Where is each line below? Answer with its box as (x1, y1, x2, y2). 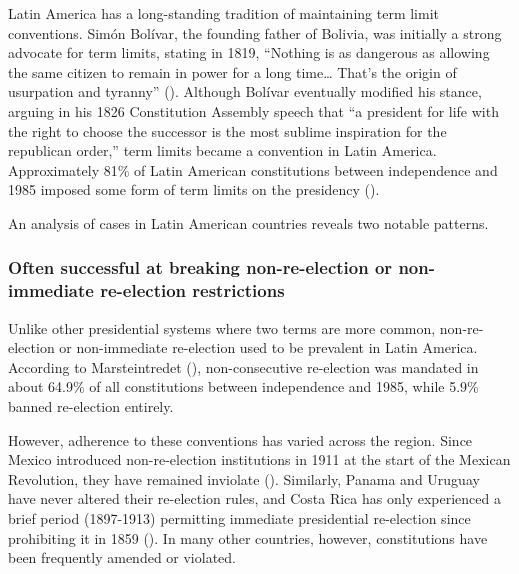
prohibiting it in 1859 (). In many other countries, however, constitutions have (8, 527, 488, 548)
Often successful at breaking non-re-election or (8, 255, 393, 280)
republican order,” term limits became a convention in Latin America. (8, 140, 437, 161)
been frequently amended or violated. (8, 547, 236, 568)
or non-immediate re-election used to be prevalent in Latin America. (59, 337, 478, 358)
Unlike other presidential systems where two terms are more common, (8, 317, 436, 338)
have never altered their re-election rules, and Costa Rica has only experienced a (8, 488, 501, 509)
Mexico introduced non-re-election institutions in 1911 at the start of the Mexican (8, 449, 511, 470)
